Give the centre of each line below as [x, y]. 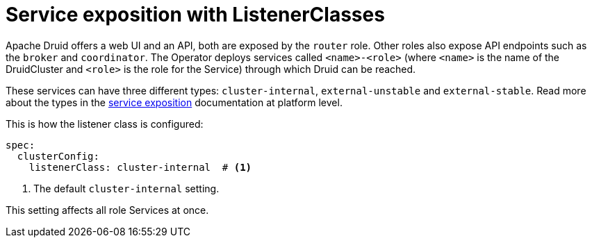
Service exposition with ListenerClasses [195, 15]
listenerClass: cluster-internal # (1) [140, 167]
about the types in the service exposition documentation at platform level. [174, 102]
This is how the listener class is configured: [105, 124]
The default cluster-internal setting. [126, 188]
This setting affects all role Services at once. [107, 210]
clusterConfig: [58, 156]
